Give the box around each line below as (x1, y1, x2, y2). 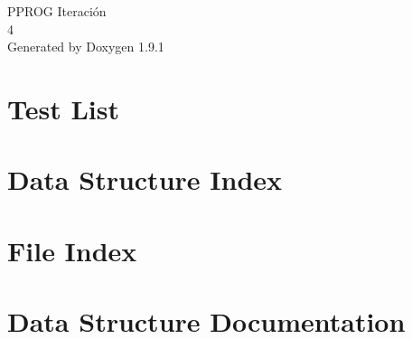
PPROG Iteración (7, 2, 107, 20)
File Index (7, 231, 137, 268)
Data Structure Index (7, 161, 283, 198)
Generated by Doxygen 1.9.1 (7, 37, 164, 56)
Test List (7, 89, 119, 127)
